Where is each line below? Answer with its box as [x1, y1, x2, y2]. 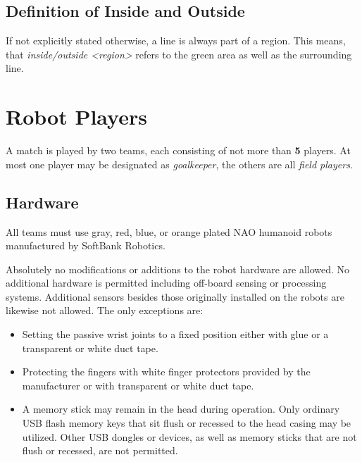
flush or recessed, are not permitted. [22, 443, 178, 458]
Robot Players [6, 102, 147, 131]
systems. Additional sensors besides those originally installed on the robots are [6, 289, 344, 304]
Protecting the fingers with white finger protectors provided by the [22, 364, 311, 379]
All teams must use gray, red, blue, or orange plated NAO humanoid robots [6, 224, 332, 239]
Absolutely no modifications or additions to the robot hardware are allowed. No [6, 261, 350, 276]
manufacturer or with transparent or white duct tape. [22, 377, 254, 392]
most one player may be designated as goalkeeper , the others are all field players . [6, 156, 353, 171]
